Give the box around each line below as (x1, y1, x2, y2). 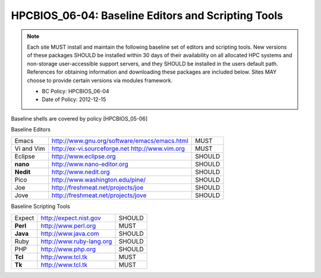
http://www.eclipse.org (51, 152, 116, 160)
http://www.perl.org (40, 222, 96, 230)
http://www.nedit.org (51, 168, 110, 176)
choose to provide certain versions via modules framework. (27, 77, 173, 84)
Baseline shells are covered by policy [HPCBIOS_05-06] (11, 115, 148, 122)
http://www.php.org (40, 245, 96, 253)
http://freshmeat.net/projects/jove (51, 191, 147, 200)
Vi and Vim (14, 144, 45, 153)
